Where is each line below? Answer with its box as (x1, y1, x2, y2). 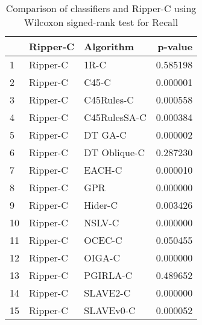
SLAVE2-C (84, 286, 131, 300)
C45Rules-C (84, 93, 134, 107)
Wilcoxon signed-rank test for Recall (24, 15, 178, 29)
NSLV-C (84, 215, 119, 229)
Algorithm (84, 39, 134, 53)
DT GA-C (84, 128, 127, 142)
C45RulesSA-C (84, 110, 147, 124)
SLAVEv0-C (84, 303, 136, 317)
